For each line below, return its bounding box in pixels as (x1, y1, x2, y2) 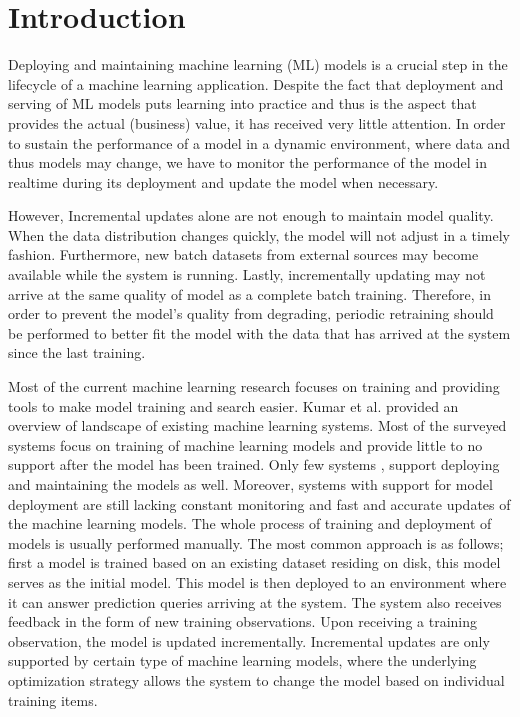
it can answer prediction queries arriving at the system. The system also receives (8, 591, 502, 612)
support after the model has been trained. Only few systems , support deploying (8, 454, 500, 475)
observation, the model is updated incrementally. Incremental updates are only (8, 630, 490, 651)
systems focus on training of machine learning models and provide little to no (8, 434, 483, 455)
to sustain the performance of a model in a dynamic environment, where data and (8, 132, 510, 153)
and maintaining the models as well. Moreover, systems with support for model (8, 474, 493, 494)
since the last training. (8, 342, 146, 363)
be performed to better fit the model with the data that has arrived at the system (8, 322, 511, 343)
